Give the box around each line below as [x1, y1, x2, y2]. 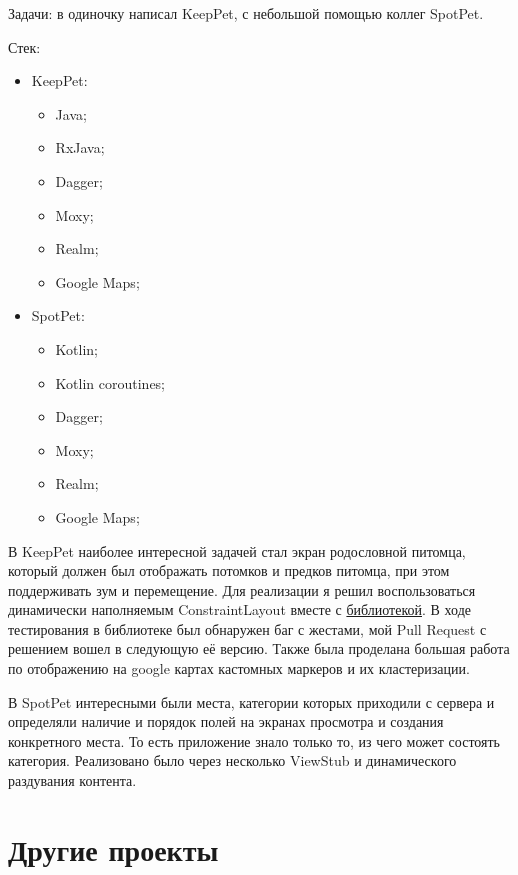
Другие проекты [8, 828, 219, 869]
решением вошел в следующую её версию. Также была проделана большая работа [8, 638, 510, 659]
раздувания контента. [8, 770, 137, 791]
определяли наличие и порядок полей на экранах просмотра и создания [8, 711, 444, 732]
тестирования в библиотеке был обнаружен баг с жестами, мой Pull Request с [8, 618, 487, 639]
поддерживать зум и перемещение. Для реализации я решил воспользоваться [8, 579, 476, 600]
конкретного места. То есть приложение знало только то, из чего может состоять [8, 730, 500, 751]
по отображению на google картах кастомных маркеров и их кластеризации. [8, 658, 470, 679]
